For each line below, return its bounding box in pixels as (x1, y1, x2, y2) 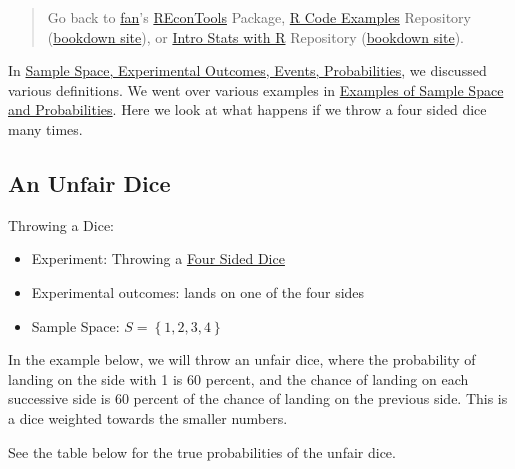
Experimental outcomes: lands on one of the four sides (31, 281, 365, 302)
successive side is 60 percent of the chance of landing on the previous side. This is (8, 388, 508, 409)
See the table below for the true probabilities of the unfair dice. (8, 441, 396, 462)
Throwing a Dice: (8, 214, 115, 235)
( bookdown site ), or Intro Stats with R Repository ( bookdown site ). (47, 26, 465, 47)
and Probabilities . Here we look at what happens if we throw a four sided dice (8, 99, 487, 120)
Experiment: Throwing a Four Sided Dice (31, 248, 285, 269)
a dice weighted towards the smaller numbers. (8, 407, 288, 428)
